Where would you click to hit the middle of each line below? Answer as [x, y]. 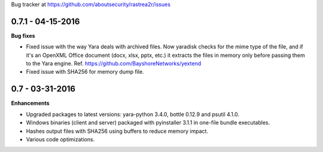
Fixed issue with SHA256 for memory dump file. [85, 72]
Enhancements [31, 103]
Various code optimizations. [60, 139]
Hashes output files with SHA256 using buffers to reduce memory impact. [117, 131]
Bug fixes [23, 35]
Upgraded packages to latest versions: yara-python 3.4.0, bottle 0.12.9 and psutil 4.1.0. [132, 114]
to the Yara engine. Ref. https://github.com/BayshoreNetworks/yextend [114, 63]
